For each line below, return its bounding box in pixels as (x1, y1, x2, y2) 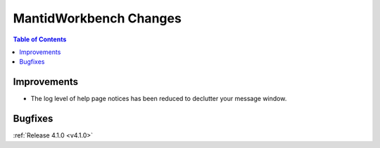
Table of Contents (13, 35, 67, 43)
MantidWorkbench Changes (13, 11, 182, 26)
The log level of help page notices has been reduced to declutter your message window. (30, 95, 287, 103)
